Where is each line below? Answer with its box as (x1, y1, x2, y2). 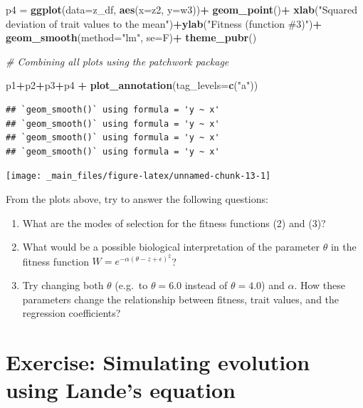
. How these (294, 277, 346, 292)
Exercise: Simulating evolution (6, 347, 310, 376)
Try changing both (22, 277, 104, 292)
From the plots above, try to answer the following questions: (6, 192, 268, 206)
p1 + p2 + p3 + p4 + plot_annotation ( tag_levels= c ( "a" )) (6, 78, 258, 93)
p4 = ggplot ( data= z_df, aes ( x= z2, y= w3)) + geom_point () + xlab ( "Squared (6, 2, 358, 16)
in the (330, 239, 357, 254)
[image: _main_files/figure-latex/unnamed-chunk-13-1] (6, 171, 271, 182)
